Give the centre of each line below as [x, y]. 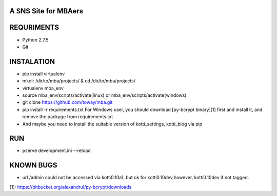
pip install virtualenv [44, 74]
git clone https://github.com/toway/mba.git [67, 102]
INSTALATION [32, 61]
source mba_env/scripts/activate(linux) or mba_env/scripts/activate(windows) [104, 95]
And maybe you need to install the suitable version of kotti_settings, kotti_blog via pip [112, 124]
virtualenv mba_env [43, 88]
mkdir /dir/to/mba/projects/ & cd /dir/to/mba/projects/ [79, 81]
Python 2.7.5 [35, 40]
